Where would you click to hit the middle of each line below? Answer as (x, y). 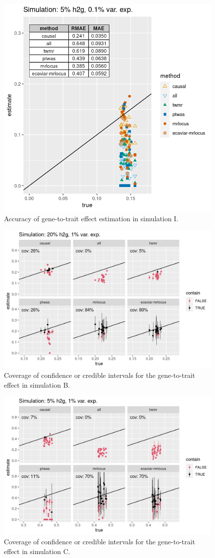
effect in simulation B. (37, 384)
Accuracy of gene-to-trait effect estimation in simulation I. (91, 218)
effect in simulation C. (37, 551)
